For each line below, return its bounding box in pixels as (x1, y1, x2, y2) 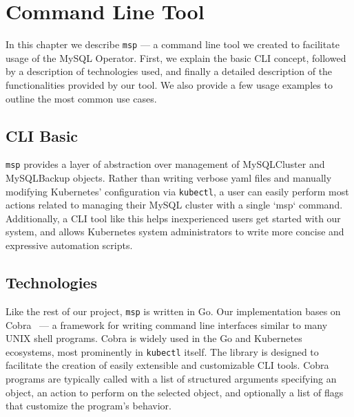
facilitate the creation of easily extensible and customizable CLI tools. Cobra (6, 358, 329, 372)
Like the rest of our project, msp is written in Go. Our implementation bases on (6, 303, 341, 318)
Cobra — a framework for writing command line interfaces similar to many (6, 317, 328, 332)
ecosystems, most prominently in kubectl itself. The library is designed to (6, 344, 319, 359)
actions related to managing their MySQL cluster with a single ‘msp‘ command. (6, 197, 343, 212)
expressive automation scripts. (6, 238, 133, 253)
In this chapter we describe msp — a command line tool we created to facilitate (6, 37, 340, 52)
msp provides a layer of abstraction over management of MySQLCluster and (6, 157, 325, 171)
